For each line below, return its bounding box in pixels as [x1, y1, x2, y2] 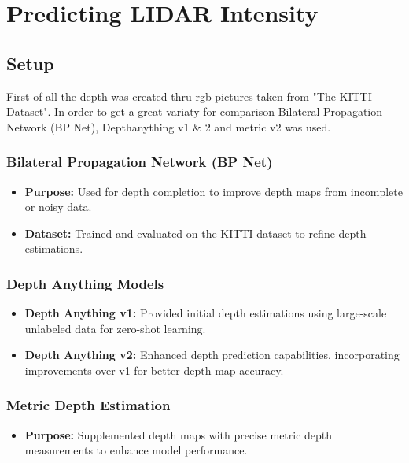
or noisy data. [24, 198, 92, 215]
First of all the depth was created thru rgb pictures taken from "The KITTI [6, 87, 372, 104]
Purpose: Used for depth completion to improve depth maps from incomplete [24, 183, 403, 199]
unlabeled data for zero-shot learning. [24, 320, 206, 336]
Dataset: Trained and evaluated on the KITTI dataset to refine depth [24, 224, 367, 241]
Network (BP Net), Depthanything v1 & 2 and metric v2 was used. [6, 118, 331, 135]
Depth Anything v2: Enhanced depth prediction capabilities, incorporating [24, 346, 400, 363]
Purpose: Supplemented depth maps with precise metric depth [24, 426, 333, 443]
